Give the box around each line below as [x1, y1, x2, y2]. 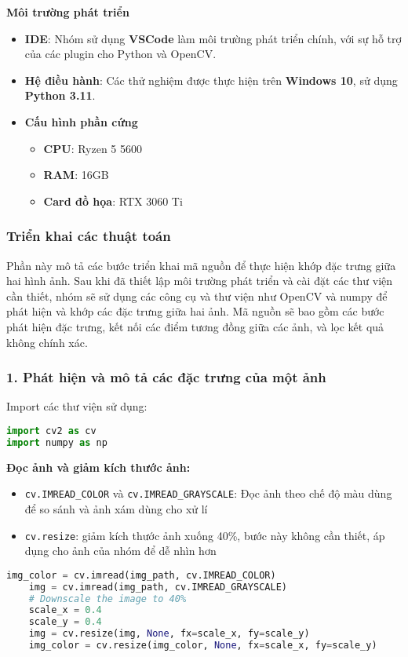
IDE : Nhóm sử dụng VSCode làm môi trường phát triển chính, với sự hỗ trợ [24, 30, 402, 46]
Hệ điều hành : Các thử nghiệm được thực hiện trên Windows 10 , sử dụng [24, 71, 398, 88]
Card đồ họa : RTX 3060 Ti [43, 192, 183, 209]
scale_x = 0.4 [28, 604, 102, 616]
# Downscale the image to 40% [28, 593, 187, 604]
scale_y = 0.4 [28, 616, 102, 628]
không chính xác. [6, 334, 88, 350]
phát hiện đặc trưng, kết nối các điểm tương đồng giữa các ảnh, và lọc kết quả [6, 318, 384, 334]
